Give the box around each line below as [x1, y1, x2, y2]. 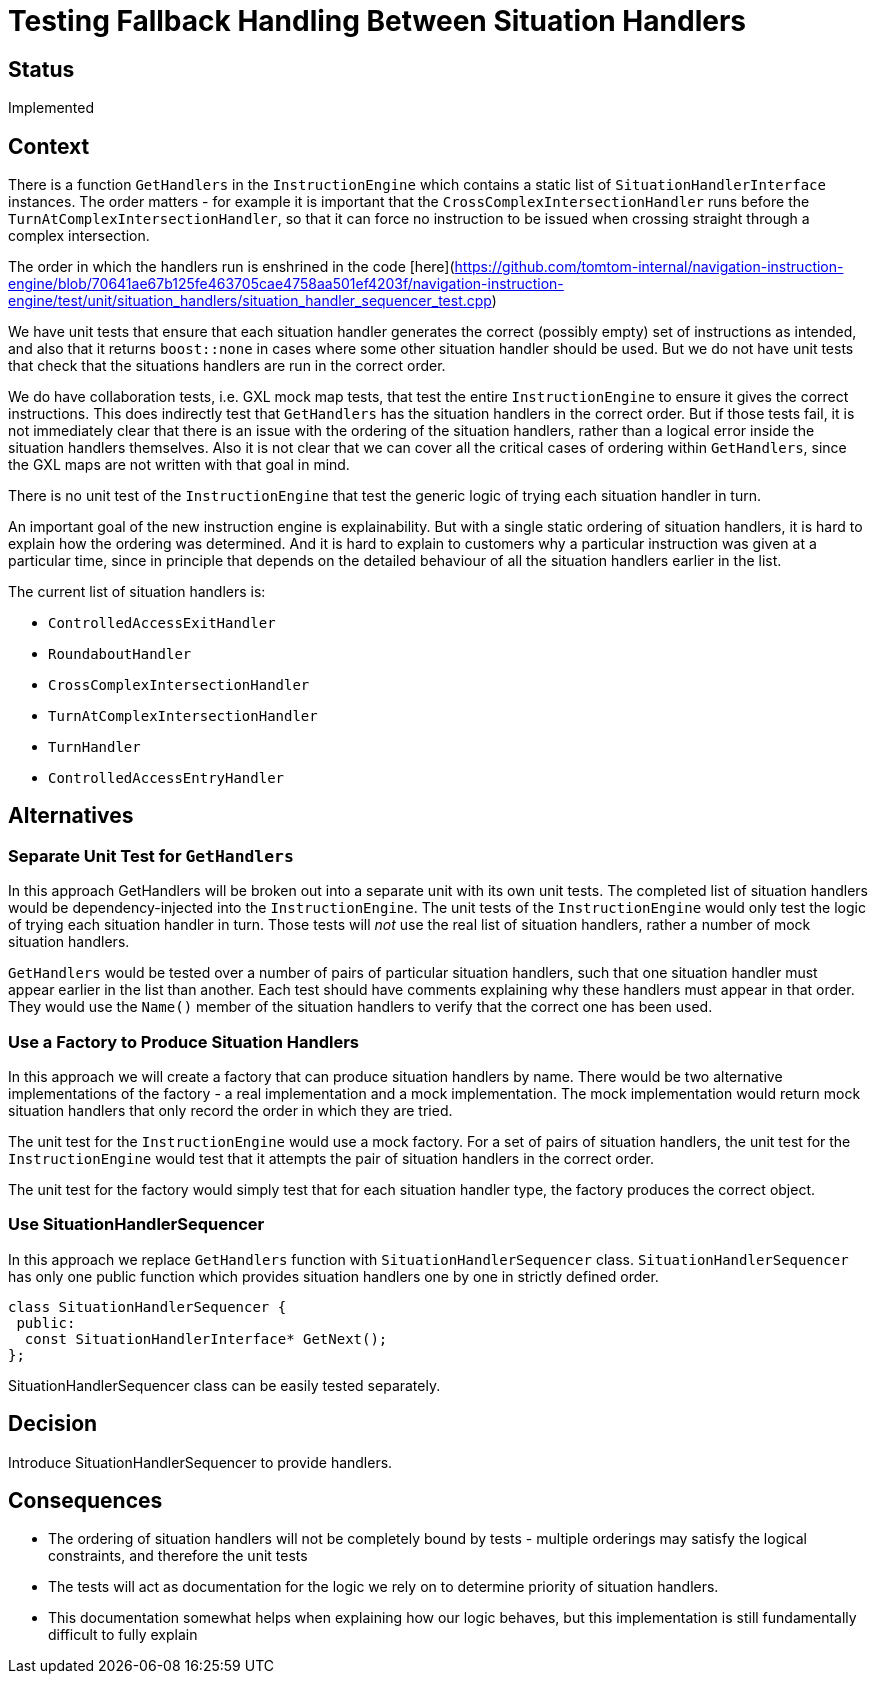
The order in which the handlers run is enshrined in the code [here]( [8, 258, 455, 276]
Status [8, 56, 75, 82]
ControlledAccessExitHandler [48, 615, 276, 632]
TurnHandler [48, 739, 141, 756]
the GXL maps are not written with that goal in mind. [8, 456, 350, 474]
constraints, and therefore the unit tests [48, 1547, 308, 1565]
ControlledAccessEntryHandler [48, 770, 285, 787]
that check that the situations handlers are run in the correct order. [8, 357, 446, 375]
